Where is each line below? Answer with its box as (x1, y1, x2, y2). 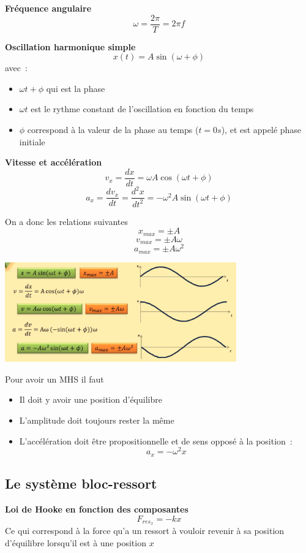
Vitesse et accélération (5, 156, 102, 169)
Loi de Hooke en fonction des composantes (5, 502, 188, 515)
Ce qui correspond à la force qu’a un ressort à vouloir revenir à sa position (5, 524, 285, 537)
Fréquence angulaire (5, 2, 92, 14)
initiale (19, 135, 45, 148)
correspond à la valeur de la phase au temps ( (27, 123, 199, 136)
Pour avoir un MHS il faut (5, 372, 104, 385)
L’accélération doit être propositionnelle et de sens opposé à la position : (19, 434, 293, 447)
